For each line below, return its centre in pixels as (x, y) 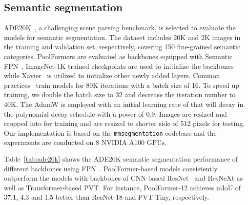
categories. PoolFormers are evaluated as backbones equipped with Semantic (118, 56)
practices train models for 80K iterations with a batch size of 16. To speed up (122, 85)
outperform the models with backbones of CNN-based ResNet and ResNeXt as (124, 178)
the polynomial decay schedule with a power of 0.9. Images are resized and (115, 113)
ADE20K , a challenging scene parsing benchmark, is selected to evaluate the (120, 28)
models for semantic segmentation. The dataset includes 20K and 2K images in (122, 37)
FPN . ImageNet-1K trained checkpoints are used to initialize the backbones (119, 66)
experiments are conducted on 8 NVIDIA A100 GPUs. (85, 142)
